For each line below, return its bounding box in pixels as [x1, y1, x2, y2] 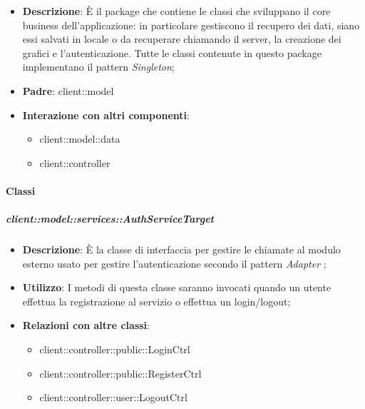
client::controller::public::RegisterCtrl [39, 365, 202, 380]
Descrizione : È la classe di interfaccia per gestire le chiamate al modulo [22, 242, 341, 257]
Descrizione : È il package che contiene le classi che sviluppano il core [22, 4, 331, 18]
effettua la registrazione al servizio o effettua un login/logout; [22, 293, 291, 308]
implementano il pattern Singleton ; [22, 59, 175, 74]
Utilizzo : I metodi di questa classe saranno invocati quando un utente [22, 280, 331, 295]
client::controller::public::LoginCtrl [39, 342, 190, 357]
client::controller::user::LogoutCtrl [39, 390, 187, 405]
